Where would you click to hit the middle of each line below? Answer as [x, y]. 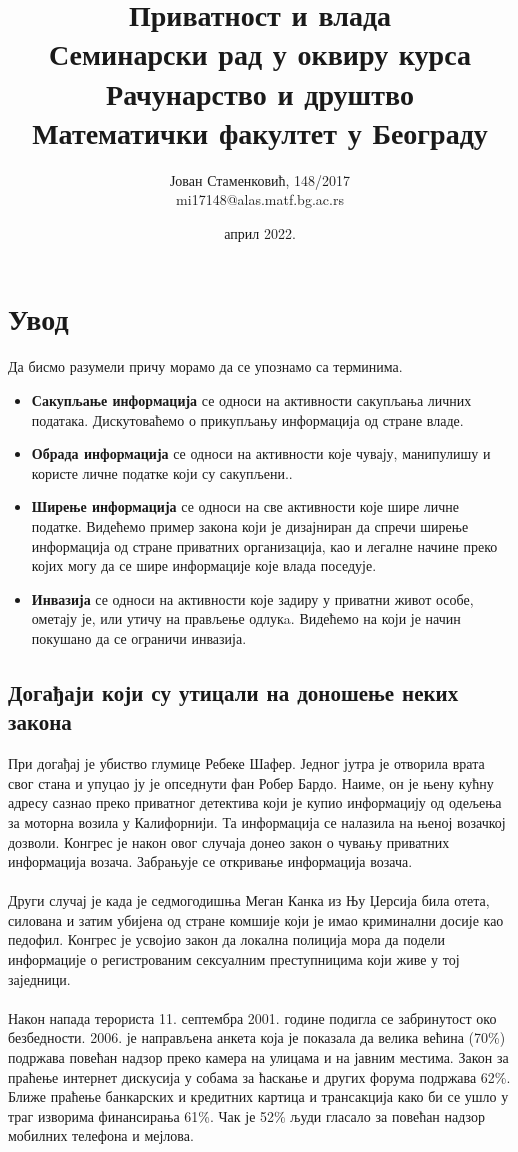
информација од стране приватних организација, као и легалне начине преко [264, 545]
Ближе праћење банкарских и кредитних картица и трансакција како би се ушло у [258, 1096]
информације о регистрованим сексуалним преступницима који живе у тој [234, 959]
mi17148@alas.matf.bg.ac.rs [260, 199]
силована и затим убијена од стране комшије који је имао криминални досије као [256, 919]
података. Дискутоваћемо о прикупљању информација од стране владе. [247, 419]
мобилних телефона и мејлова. [101, 1135]
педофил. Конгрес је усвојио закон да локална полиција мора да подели [227, 939]
